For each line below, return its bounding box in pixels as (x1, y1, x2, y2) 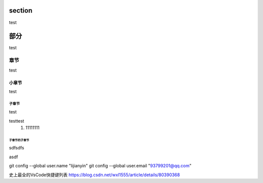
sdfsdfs (9, 145, 24, 151)
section (9, 6, 33, 15)
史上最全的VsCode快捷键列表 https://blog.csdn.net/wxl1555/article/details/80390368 (9, 172, 180, 178)
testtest (9, 118, 24, 124)
